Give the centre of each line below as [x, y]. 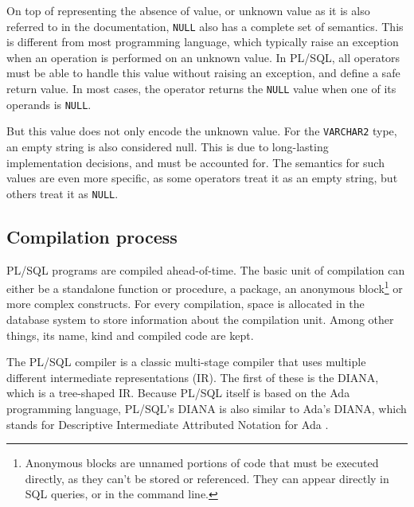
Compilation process [92, 236]
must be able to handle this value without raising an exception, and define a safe [203, 73]
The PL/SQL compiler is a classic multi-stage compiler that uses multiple [186, 362]
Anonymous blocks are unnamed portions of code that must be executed [202, 463]
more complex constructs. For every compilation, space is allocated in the [186, 304]
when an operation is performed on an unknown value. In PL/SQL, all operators [203, 57]
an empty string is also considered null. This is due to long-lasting [168, 146]
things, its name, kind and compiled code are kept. [130, 335]
